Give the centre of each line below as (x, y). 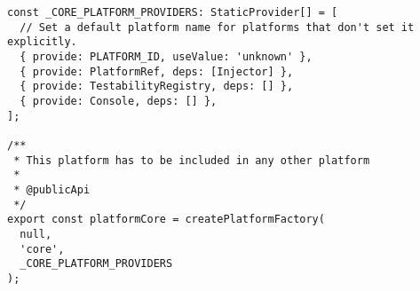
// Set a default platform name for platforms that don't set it (217, 27)
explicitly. (42, 42)
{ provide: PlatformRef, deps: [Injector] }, (157, 71)
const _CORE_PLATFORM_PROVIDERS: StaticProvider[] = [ (173, 12)
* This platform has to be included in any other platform (192, 160)
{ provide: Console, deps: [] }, (119, 101)
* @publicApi (52, 189)
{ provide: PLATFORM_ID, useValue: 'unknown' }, (166, 56)
